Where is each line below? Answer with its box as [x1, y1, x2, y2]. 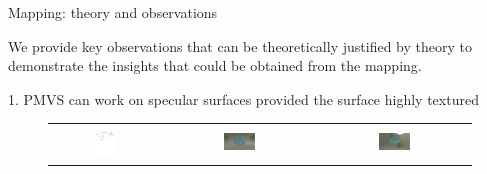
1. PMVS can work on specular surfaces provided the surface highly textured [8, 88, 479, 109]
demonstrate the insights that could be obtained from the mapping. [8, 55, 422, 76]
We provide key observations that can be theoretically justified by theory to [8, 35, 472, 56]
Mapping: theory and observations [8, 2, 218, 22]
